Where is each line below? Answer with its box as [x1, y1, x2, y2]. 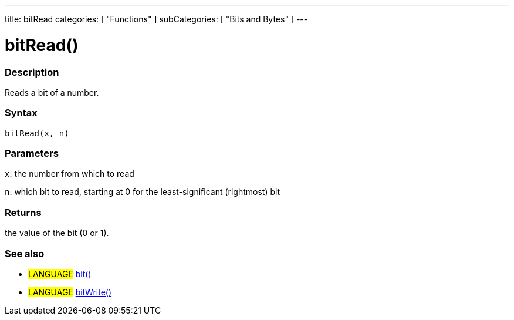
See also [5, 247, 45, 260]
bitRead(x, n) [5, 128, 69, 138]
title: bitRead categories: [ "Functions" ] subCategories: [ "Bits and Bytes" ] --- [5, 14, 308, 24]
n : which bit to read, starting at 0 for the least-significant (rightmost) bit [5, 187, 280, 197]
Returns [5, 206, 42, 218]
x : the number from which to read [5, 169, 134, 179]
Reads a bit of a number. [5, 87, 99, 97]
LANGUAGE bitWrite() [28, 287, 112, 297]
